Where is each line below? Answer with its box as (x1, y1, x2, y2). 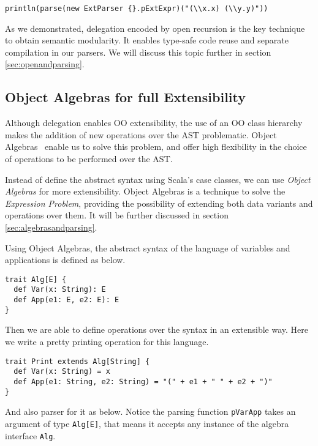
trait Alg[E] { (5, 275, 67, 284)
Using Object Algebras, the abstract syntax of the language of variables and (5, 241, 290, 254)
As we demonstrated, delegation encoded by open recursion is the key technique (5, 21, 305, 34)
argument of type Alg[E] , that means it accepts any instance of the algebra (5, 417, 289, 429)
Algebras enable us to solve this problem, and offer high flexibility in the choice (5, 140, 307, 153)
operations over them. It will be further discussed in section (5, 209, 229, 221)
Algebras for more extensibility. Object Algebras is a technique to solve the (5, 185, 286, 198)
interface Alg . (5, 429, 56, 442)
